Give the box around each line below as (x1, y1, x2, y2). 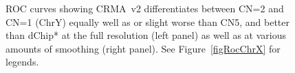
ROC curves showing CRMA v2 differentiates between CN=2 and (6, 1, 284, 15)
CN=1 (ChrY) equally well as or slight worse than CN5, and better (6, 14, 289, 29)
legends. (6, 55, 39, 69)
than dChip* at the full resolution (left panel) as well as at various (6, 28, 286, 42)
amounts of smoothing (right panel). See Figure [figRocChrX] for (6, 41, 281, 55)
